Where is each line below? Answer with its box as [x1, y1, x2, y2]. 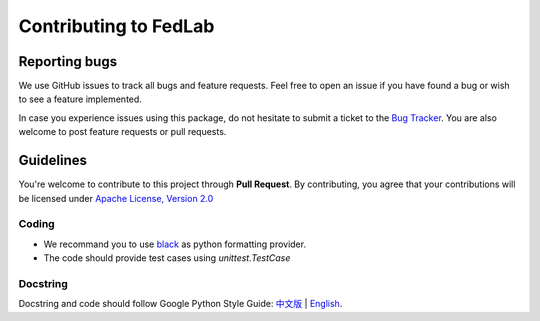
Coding [18, 217, 55, 231]
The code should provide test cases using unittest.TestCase [43, 252, 291, 264]
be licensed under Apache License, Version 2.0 [18, 192, 214, 204]
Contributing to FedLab [18, 15, 215, 37]
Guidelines [18, 152, 87, 169]
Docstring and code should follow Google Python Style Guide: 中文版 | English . [18, 298, 343, 310]
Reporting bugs [18, 53, 118, 70]
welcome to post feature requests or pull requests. [18, 126, 227, 138]
